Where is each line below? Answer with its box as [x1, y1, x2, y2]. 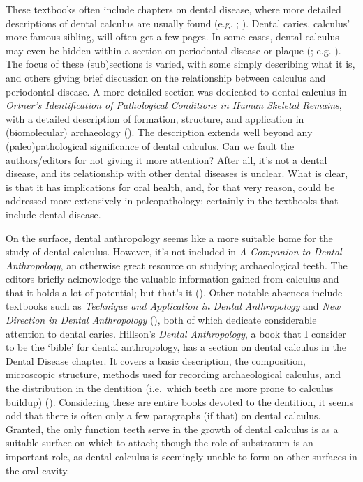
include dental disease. [6, 206, 101, 221]
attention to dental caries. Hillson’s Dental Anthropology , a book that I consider [6, 326, 346, 340]
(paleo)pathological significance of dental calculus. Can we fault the [6, 138, 295, 153]
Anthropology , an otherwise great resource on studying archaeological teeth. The [6, 257, 348, 272]
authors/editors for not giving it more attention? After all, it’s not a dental [6, 152, 327, 167]
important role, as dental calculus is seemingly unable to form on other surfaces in [6, 449, 357, 463]
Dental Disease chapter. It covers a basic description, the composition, [6, 353, 306, 368]
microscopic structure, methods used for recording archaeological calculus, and [6, 367, 341, 382]
